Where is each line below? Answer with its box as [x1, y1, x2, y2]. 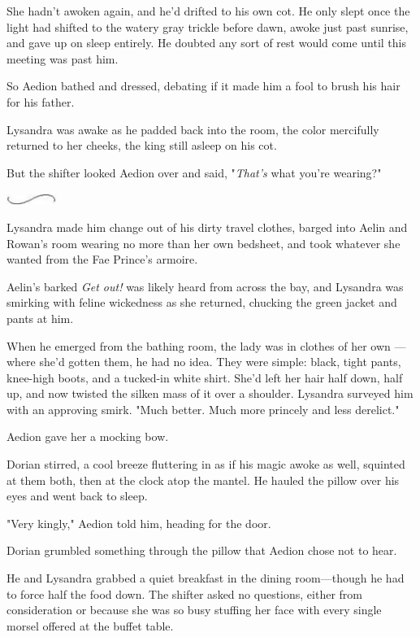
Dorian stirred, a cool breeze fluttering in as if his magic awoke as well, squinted [6, 456, 405, 473]
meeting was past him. [6, 50, 119, 67]
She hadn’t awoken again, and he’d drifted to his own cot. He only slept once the [6, 2, 410, 19]
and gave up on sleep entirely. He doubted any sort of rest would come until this [6, 34, 406, 51]
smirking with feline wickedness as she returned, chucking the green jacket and [6, 294, 397, 311]
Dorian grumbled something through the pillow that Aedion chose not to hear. [6, 542, 397, 559]
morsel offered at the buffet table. [6, 617, 174, 634]
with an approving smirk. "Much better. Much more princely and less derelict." [6, 400, 400, 417]
